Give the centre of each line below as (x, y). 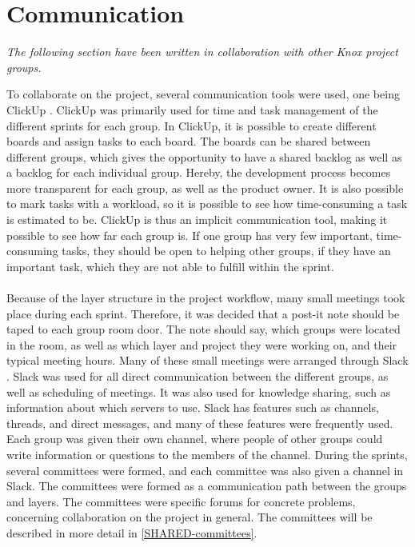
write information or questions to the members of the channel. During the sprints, (207, 454)
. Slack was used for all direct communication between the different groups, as (198, 376)
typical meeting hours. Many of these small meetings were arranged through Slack (207, 360)
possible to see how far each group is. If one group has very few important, (190, 235)
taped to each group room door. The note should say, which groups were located (204, 329)
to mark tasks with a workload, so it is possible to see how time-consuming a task (207, 204)
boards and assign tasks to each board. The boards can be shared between (189, 141)
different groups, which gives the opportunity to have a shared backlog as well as (204, 156)
